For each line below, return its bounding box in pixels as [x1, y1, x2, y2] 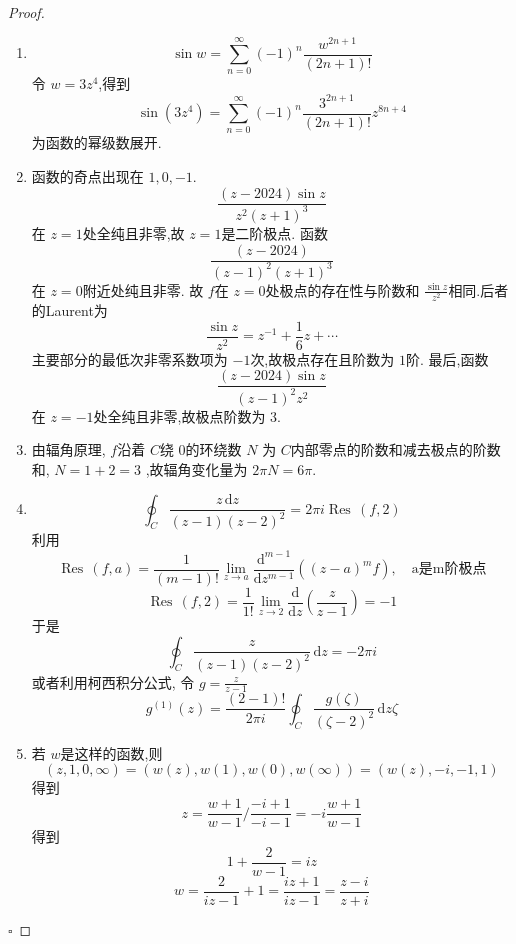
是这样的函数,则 [60, 742, 163, 763]
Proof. [8, 2, 45, 22]
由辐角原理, [31, 439, 106, 460]
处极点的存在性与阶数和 [265, 279, 420, 300]
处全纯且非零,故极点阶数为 [93, 405, 266, 426]
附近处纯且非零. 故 [82, 279, 204, 300]
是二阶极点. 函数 [221, 222, 328, 243]
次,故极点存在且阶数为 [250, 348, 395, 369]
